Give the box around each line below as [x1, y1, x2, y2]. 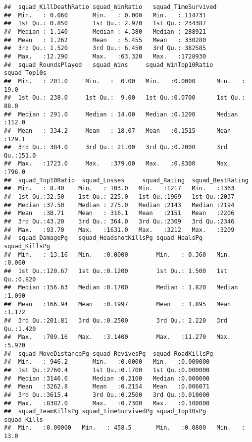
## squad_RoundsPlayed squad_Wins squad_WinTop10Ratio [4, 61, 213, 68]
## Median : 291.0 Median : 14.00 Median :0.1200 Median [4, 110, 238, 118]
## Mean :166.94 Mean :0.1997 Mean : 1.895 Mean [4, 300, 231, 308]
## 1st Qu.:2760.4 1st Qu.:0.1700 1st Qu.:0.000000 [4, 366, 210, 374]
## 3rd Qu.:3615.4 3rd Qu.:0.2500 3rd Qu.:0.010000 [4, 391, 210, 398]
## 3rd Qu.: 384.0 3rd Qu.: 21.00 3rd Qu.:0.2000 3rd [4, 144, 228, 151]
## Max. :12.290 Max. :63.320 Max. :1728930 [4, 53, 206, 60]
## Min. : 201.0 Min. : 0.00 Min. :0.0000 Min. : [4, 77, 245, 85]
